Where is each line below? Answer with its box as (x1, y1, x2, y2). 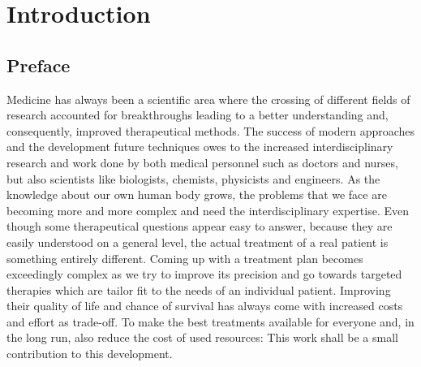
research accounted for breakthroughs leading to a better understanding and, (6, 106, 389, 123)
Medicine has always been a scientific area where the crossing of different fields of (6, 90, 410, 107)
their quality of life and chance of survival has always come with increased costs (6, 297, 403, 314)
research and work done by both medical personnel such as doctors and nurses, (6, 153, 398, 171)
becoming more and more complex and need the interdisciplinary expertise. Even (6, 201, 409, 218)
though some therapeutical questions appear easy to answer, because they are (6, 218, 393, 235)
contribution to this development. (6, 345, 173, 362)
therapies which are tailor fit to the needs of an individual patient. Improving (6, 281, 391, 298)
